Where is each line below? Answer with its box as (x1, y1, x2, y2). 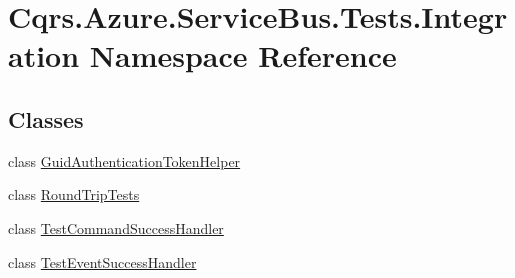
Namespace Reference (89, 35, 397, 76)
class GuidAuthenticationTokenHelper (8, 150, 241, 171)
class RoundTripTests (8, 184, 140, 205)
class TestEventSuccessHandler (8, 251, 197, 272)
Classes (8, 103, 84, 134)
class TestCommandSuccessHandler (8, 217, 224, 238)
